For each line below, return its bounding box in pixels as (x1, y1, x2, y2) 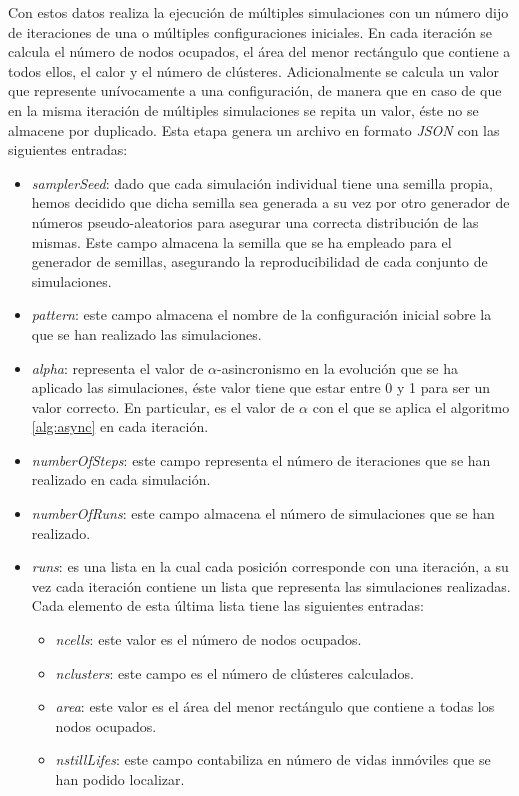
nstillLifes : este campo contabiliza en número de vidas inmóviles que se (55, 749, 491, 770)
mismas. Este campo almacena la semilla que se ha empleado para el (31, 231, 452, 252)
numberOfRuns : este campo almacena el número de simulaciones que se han (31, 503, 495, 524)
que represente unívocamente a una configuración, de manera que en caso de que (8, 80, 502, 101)
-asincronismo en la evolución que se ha (217, 357, 458, 378)
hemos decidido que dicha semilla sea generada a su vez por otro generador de (31, 192, 510, 213)
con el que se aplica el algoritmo (312, 396, 510, 417)
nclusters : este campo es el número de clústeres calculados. (55, 662, 414, 683)
